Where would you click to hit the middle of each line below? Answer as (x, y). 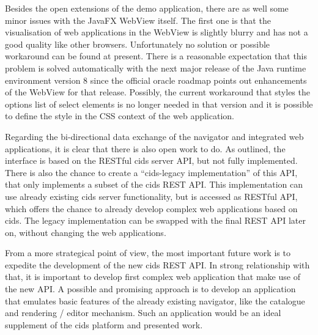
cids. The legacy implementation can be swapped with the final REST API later (155, 220)
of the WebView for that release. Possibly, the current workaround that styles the (157, 92)
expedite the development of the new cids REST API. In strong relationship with (157, 264)
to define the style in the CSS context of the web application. (120, 116)
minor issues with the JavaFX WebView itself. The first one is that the (138, 20)
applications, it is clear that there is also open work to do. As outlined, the (145, 148)
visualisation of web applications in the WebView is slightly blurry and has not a (157, 32)
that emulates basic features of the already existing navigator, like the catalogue (155, 300)
